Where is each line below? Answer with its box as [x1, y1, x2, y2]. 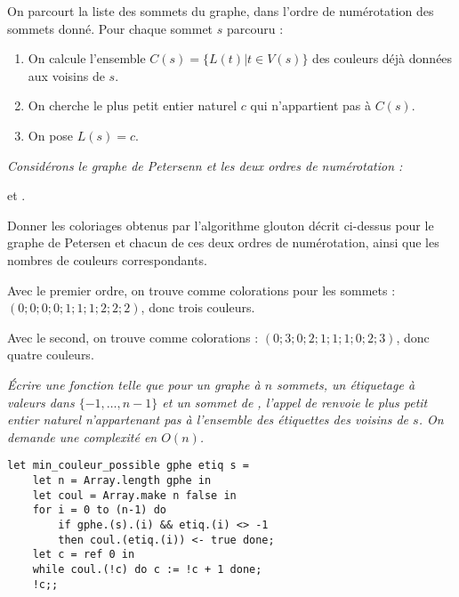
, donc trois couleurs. [141, 298, 255, 317]
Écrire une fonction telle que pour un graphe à [7, 375, 261, 393]
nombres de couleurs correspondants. [7, 250, 207, 269]
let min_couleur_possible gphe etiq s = [7, 459, 250, 472]
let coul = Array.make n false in [32, 488, 237, 502]
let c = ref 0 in [32, 548, 135, 561]
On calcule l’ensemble [28, 49, 146, 68]
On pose [28, 125, 74, 144]
